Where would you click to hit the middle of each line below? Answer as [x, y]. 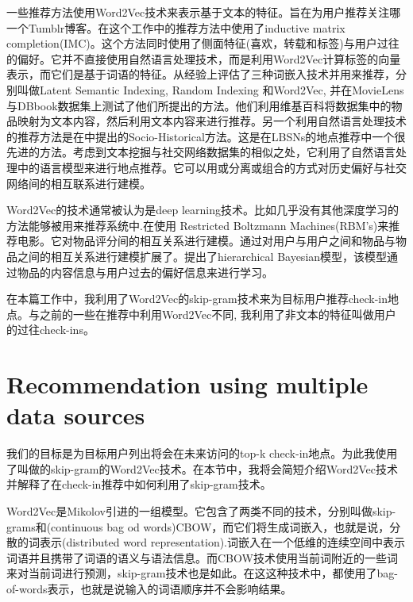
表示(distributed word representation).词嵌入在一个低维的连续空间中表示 [222, 542]
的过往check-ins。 [50, 330]
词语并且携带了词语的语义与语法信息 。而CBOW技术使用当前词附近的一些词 [202, 557]
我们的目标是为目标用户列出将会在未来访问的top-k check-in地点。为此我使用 [202, 453]
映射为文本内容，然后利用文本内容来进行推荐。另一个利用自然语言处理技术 [212, 121]
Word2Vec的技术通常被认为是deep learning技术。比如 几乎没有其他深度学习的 [203, 210]
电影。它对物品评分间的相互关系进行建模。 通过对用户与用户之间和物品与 [206, 241]
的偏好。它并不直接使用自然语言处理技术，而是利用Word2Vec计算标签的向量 [204, 58]
